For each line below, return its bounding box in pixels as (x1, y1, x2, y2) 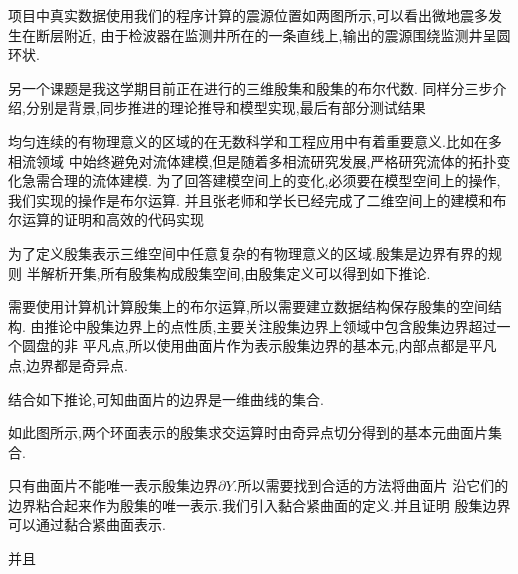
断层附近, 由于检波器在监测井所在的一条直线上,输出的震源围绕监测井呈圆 (35, 24, 511, 45)
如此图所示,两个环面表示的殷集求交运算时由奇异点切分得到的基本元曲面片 (8, 422, 488, 443)
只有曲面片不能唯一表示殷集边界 (8, 475, 218, 496)
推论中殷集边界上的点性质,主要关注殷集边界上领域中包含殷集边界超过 (44, 315, 497, 336)
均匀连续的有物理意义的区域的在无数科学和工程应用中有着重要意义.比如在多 (8, 130, 502, 151)
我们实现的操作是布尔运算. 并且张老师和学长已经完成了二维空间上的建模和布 (8, 189, 507, 210)
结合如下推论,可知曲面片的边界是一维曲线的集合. (8, 388, 324, 409)
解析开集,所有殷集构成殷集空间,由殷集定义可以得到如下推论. (40, 262, 431, 283)
